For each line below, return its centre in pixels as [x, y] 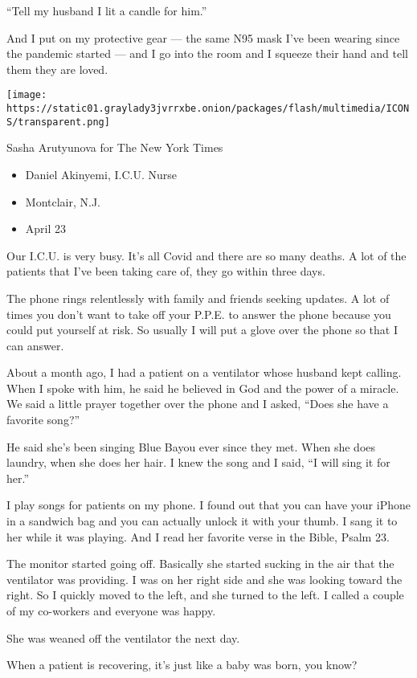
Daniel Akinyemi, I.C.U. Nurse [101, 174]
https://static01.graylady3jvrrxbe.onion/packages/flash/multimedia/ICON [208, 109]
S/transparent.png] [58, 122]
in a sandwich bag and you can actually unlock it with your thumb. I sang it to [202, 521]
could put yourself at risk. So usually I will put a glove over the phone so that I [202, 330]
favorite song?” [43, 420]
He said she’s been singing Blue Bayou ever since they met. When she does [191, 446]
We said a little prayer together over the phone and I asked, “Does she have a [198, 404]
